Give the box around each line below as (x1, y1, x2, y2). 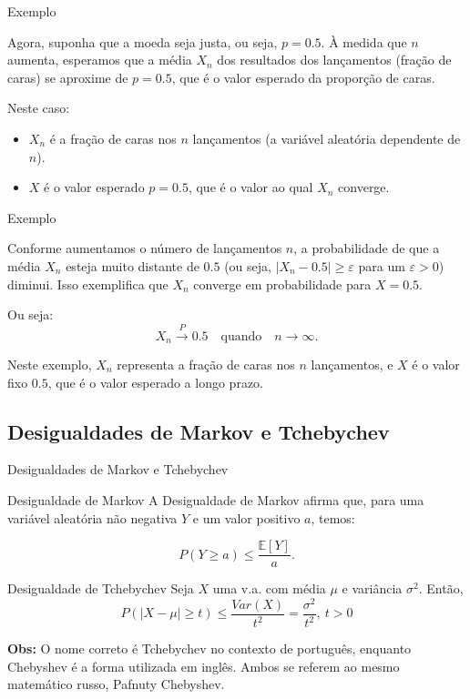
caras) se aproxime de (7, 67, 128, 86)
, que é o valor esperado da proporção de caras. (171, 67, 435, 86)
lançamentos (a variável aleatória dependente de (192, 128, 461, 147)
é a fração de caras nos (49, 128, 177, 147)
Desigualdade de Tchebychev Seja (7, 579, 194, 598)
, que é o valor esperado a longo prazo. (47, 372, 263, 391)
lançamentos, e (311, 354, 393, 373)
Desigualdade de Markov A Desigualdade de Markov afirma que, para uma (7, 490, 424, 509)
